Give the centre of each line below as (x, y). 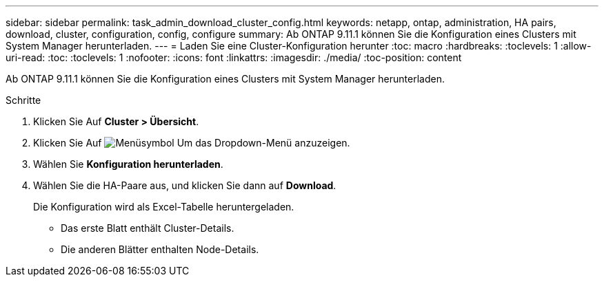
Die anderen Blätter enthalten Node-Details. (160, 249)
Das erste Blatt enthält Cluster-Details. (148, 228)
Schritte (23, 100)
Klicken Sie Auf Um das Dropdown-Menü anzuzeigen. (192, 143)
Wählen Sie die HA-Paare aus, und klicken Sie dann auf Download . (185, 185)
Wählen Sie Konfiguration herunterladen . (128, 164)
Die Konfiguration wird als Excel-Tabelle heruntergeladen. (164, 207)
